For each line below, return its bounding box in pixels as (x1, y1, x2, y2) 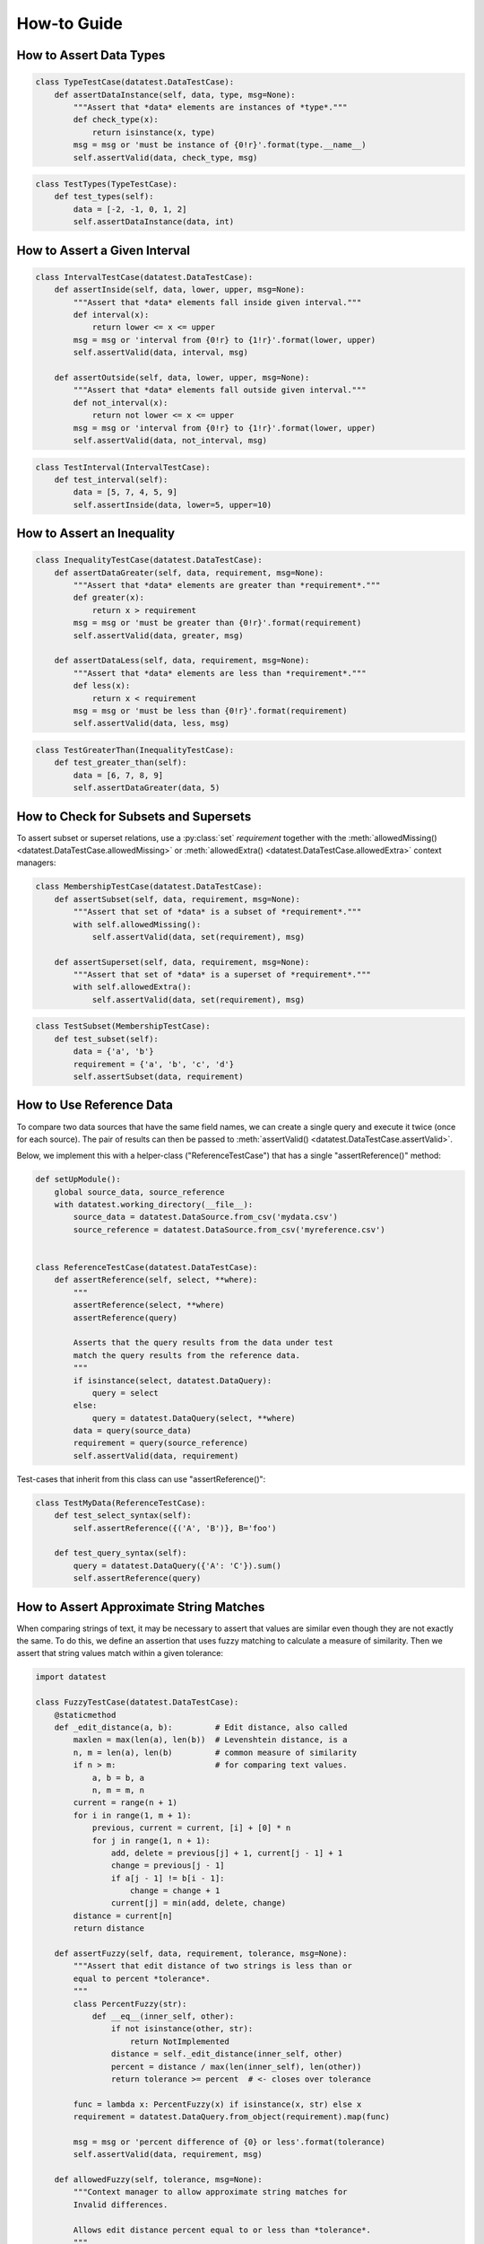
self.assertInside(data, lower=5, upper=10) (73, 499, 272, 510)
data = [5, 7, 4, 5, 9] (73, 487, 178, 497)
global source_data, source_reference (54, 1187, 225, 1197)
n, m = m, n (91, 1784, 145, 1795)
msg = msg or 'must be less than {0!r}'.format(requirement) (73, 706, 348, 715)
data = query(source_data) (73, 1425, 192, 1436)
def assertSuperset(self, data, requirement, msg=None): (54, 957, 310, 967)
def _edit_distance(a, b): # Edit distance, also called (54, 1722, 348, 1732)
